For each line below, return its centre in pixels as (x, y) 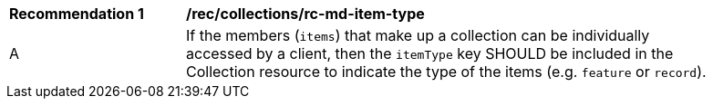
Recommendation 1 (77, 14)
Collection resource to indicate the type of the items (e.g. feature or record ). (446, 72)
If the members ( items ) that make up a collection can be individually (418, 35)
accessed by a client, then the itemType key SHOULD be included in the (430, 53)
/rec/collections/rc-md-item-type (305, 14)
